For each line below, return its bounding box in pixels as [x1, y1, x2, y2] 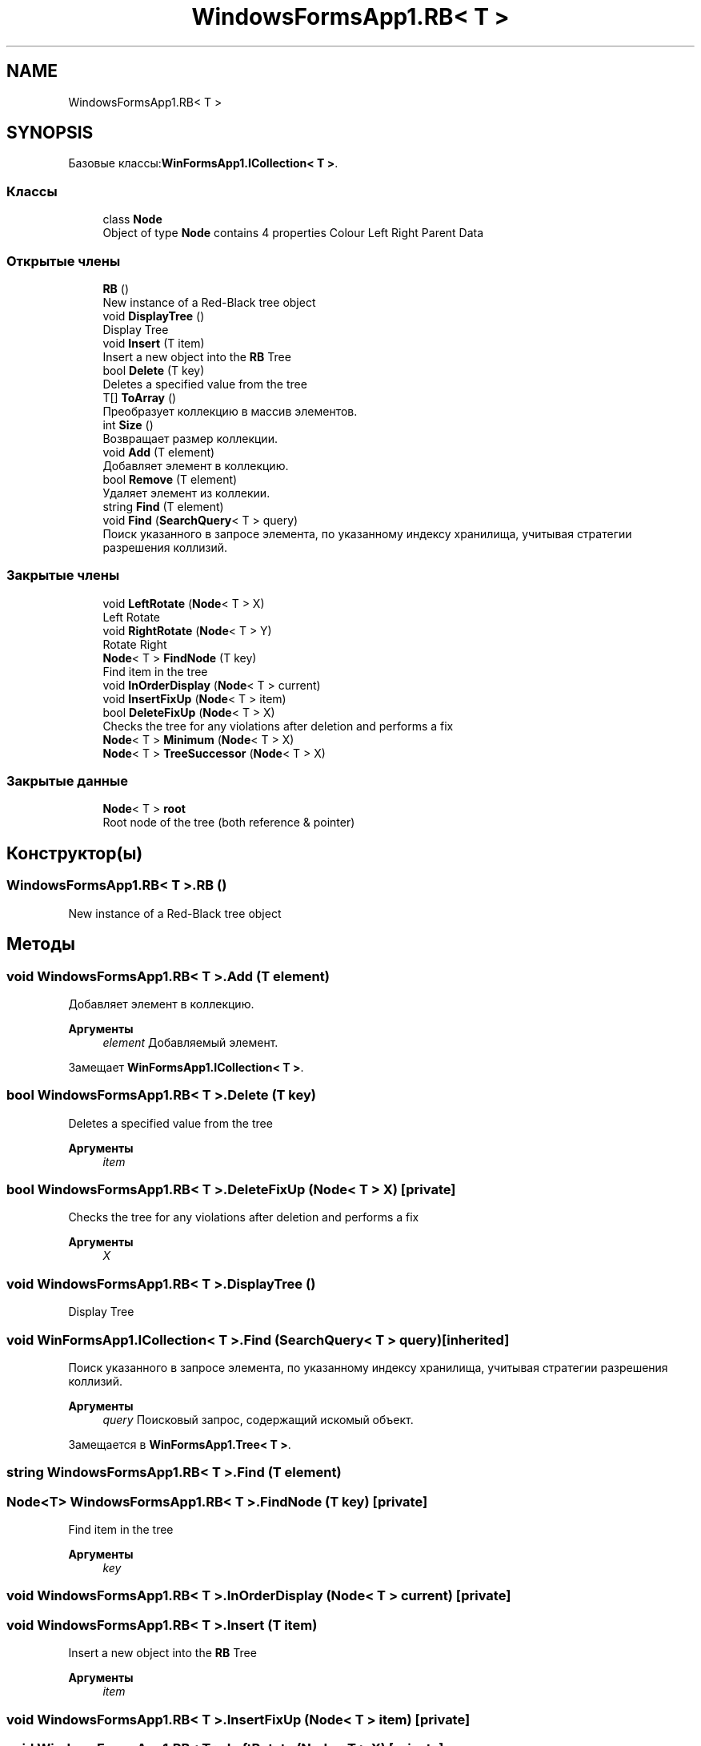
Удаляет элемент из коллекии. [102, 485, 270, 500]
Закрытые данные [6, 773, 128, 790]
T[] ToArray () [102, 390, 177, 404]
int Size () [102, 417, 154, 432]
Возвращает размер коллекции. [102, 431, 278, 445]
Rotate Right [102, 637, 167, 651]
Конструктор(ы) [6, 843, 143, 863]
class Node [102, 212, 162, 227]
